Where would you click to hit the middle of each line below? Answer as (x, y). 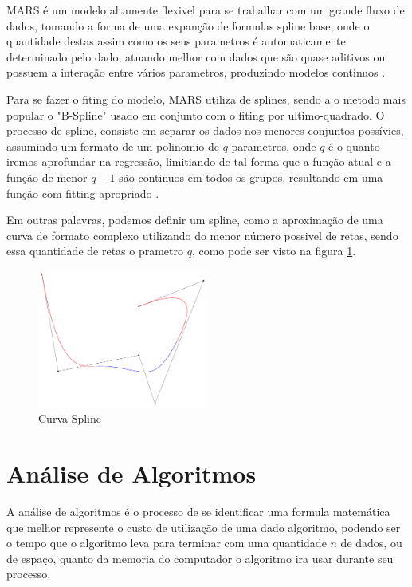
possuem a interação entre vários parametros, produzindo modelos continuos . (196, 72)
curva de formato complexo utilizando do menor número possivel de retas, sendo (202, 235)
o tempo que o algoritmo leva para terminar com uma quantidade (167, 543)
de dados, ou (371, 543)
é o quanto (354, 146)
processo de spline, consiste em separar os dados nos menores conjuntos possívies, (205, 130)
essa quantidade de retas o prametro (95, 251)
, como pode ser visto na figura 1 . (274, 251)
